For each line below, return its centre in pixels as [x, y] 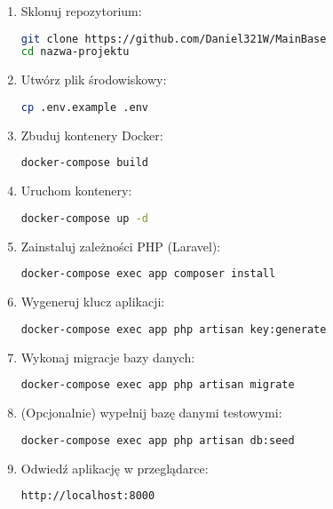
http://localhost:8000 [88, 496]
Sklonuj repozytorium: [81, 11]
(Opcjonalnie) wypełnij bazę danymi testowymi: [151, 413]
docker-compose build [84, 163]
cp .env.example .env [84, 107]
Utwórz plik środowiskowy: [94, 80]
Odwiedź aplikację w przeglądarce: [115, 468]
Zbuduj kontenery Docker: [92, 135]
